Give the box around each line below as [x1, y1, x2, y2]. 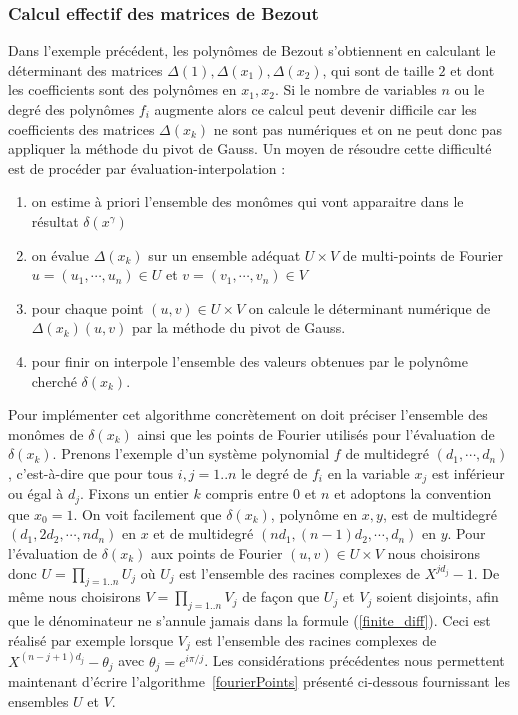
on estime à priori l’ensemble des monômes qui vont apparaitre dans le [31, 191, 464, 212]
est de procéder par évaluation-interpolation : [8, 157, 286, 178]
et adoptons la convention [334, 483, 492, 504]
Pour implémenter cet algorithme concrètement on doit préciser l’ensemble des [8, 404, 488, 425]
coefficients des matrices [8, 118, 155, 139]
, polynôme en [270, 503, 358, 524]
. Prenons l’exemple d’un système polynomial [52, 443, 330, 464]
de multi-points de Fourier [342, 244, 504, 265]
